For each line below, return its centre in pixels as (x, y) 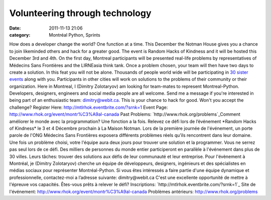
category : (20, 35)
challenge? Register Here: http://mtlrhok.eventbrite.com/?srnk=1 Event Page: (89, 107)
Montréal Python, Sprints (75, 35)
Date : (15, 28)
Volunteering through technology (80, 13)
